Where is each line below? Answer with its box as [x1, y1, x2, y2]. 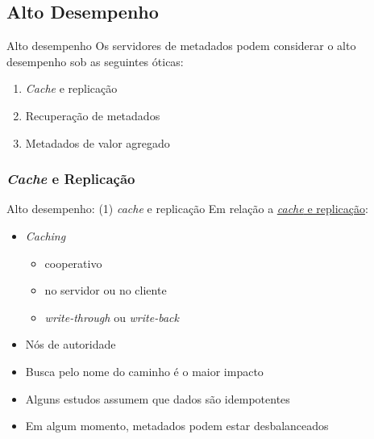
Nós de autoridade [25, 336, 116, 353]
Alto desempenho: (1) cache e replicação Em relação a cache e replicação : [6, 200, 368, 217]
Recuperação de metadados [25, 107, 160, 123]
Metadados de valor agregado [25, 134, 170, 151]
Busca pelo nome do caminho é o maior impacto [25, 362, 264, 379]
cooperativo [44, 254, 102, 271]
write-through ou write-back [44, 308, 179, 325]
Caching [25, 227, 66, 244]
